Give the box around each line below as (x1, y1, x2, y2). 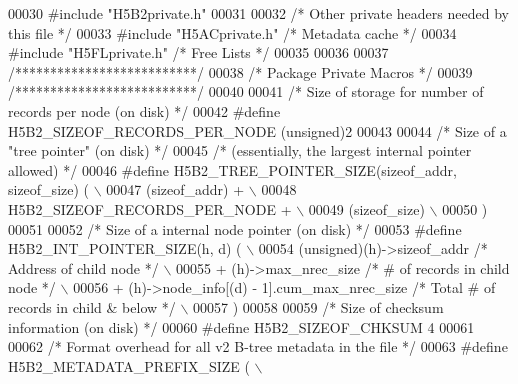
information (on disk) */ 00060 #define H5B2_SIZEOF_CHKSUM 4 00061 (8, 316, 475, 337)
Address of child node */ (8, 257, 159, 278)
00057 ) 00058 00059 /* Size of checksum (193, 296, 444, 317)
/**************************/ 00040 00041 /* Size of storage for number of (8, 81, 484, 102)
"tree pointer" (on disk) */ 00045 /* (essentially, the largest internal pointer (8, 140, 472, 161)
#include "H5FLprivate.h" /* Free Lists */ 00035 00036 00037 (8, 42, 389, 63)
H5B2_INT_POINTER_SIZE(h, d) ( (8, 238, 242, 259)
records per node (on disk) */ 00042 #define (8, 100, 281, 121)
